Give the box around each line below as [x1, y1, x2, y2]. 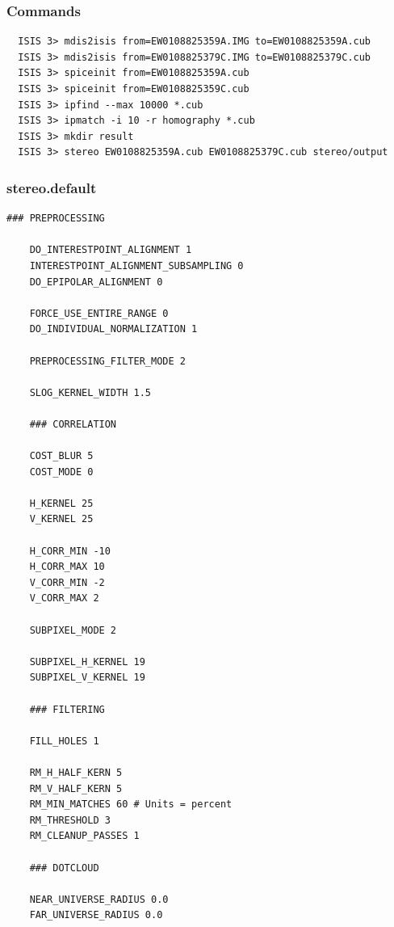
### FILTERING [29, 703, 105, 715]
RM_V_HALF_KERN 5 [29, 782, 123, 794]
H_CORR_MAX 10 [29, 561, 105, 573]
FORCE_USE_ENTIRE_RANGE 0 [29, 307, 169, 319]
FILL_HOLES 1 [29, 735, 99, 747]
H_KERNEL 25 [29, 497, 94, 509]
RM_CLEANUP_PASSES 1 [29, 830, 140, 842]
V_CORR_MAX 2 [29, 592, 99, 605]
